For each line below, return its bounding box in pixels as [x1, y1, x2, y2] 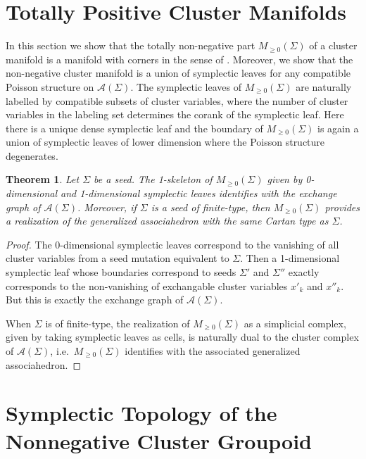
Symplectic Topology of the [6, 398, 277, 427]
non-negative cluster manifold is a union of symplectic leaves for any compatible [6, 65, 351, 80]
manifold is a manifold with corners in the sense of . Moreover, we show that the [6, 51, 353, 66]
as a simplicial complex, [244, 315, 346, 330]
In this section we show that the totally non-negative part [6, 38, 255, 53]
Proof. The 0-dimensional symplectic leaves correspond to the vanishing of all [6, 237, 339, 251]
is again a [317, 120, 359, 135]
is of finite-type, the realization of [45, 315, 190, 330]
